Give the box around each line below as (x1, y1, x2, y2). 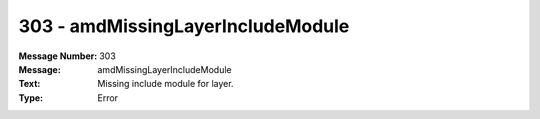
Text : (18, 78, 41, 90)
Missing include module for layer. (97, 78, 234, 90)
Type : (18, 91, 44, 104)
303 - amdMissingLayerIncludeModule (18, 15, 350, 37)
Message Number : (18, 50, 98, 62)
